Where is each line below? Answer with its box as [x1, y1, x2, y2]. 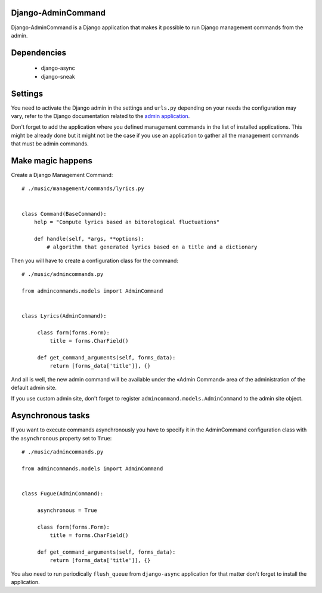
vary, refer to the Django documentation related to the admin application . [11, 113, 190, 119]
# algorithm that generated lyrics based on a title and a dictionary [47, 244, 258, 250]
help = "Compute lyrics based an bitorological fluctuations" [33, 219, 220, 226]
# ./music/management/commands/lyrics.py [21, 185, 144, 192]
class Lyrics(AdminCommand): [21, 312, 107, 319]
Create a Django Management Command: [11, 172, 113, 179]
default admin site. [11, 384, 57, 392]
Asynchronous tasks [11, 411, 90, 421]
